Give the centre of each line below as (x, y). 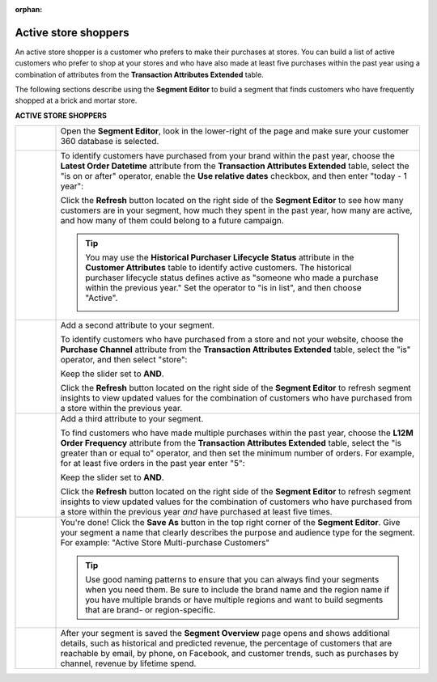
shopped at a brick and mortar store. (76, 100)
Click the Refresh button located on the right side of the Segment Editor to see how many (232, 201)
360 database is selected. (110, 142)
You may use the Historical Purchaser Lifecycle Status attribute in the (220, 257)
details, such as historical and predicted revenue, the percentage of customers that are (226, 643)
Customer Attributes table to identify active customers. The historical (218, 268)
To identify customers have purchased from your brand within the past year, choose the (228, 156)
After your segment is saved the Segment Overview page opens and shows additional (225, 633)
